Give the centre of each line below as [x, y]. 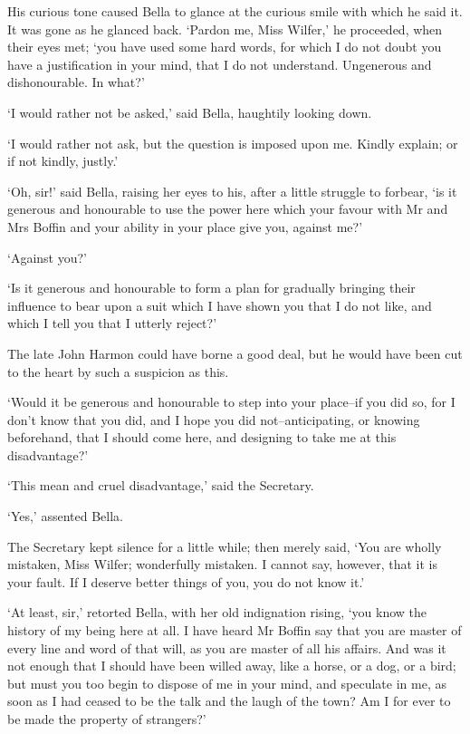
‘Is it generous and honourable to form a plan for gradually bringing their [211, 288]
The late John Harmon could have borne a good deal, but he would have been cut [235, 353]
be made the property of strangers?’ [107, 719]
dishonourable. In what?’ [76, 82]
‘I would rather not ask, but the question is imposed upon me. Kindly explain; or [233, 143]
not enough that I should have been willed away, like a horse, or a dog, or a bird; [232, 666]
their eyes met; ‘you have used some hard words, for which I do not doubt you [225, 47]
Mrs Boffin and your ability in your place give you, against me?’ [185, 226]
